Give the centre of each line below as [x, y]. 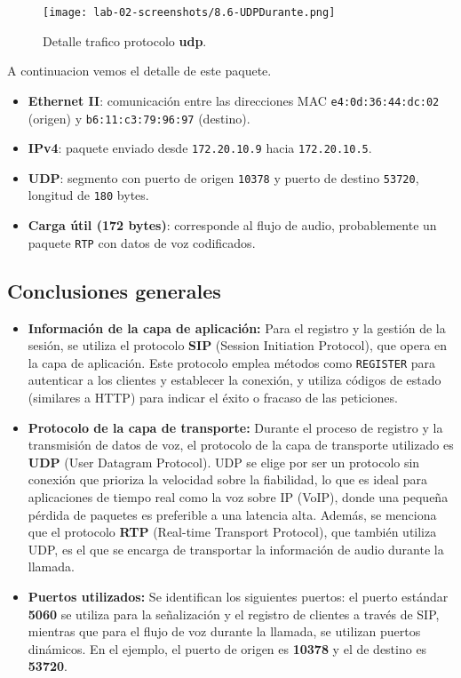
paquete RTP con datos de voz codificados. [142, 242]
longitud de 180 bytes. [88, 195]
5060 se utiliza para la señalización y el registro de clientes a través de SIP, [234, 614]
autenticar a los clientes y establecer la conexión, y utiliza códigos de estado [234, 380]
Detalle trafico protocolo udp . [125, 40]
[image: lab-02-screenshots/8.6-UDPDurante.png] [189, 12]
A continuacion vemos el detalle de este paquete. [139, 71]
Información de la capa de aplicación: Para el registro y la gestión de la [237, 327]
